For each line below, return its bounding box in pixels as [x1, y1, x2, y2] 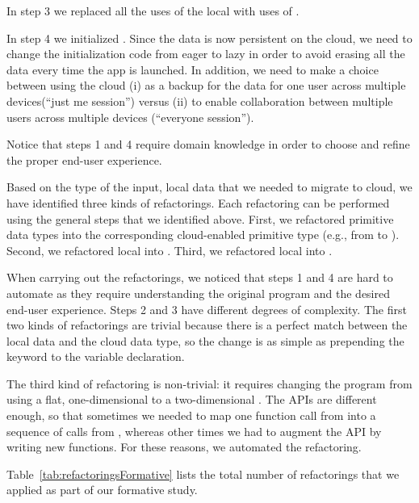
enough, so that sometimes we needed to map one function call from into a [6, 407, 376, 424]
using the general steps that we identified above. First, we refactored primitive [6, 210, 394, 227]
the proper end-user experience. [6, 151, 162, 168]
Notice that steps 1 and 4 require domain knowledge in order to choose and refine [6, 136, 410, 153]
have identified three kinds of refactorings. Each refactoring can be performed [6, 194, 390, 211]
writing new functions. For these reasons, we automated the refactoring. [6, 438, 362, 455]
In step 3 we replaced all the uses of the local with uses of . [6, 2, 300, 19]
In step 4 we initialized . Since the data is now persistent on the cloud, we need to [6, 29, 413, 46]
